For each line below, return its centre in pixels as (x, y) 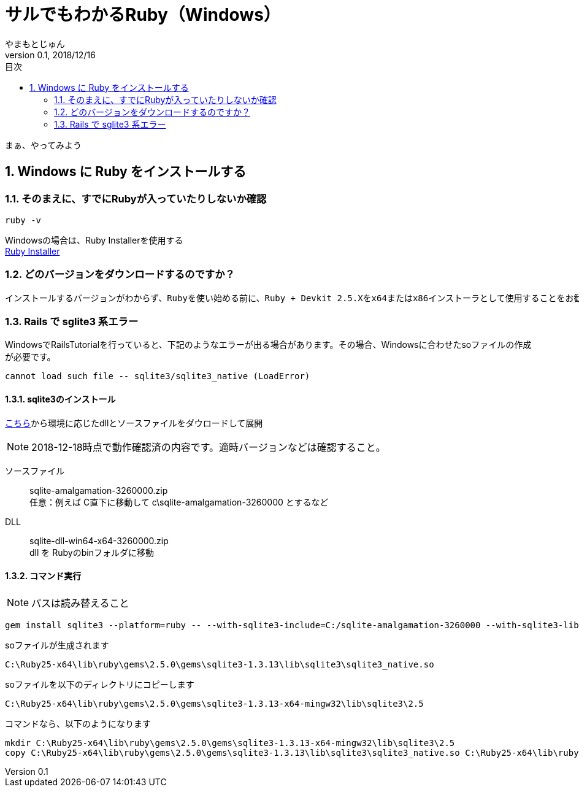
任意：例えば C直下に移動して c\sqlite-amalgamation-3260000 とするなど (179, 502)
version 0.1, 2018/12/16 (50, 55)
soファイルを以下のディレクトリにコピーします (100, 684)
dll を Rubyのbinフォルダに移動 (92, 552)
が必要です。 (30, 357)
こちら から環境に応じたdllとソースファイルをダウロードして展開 (134, 423)
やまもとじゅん (35, 44)
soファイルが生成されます (57, 645)
